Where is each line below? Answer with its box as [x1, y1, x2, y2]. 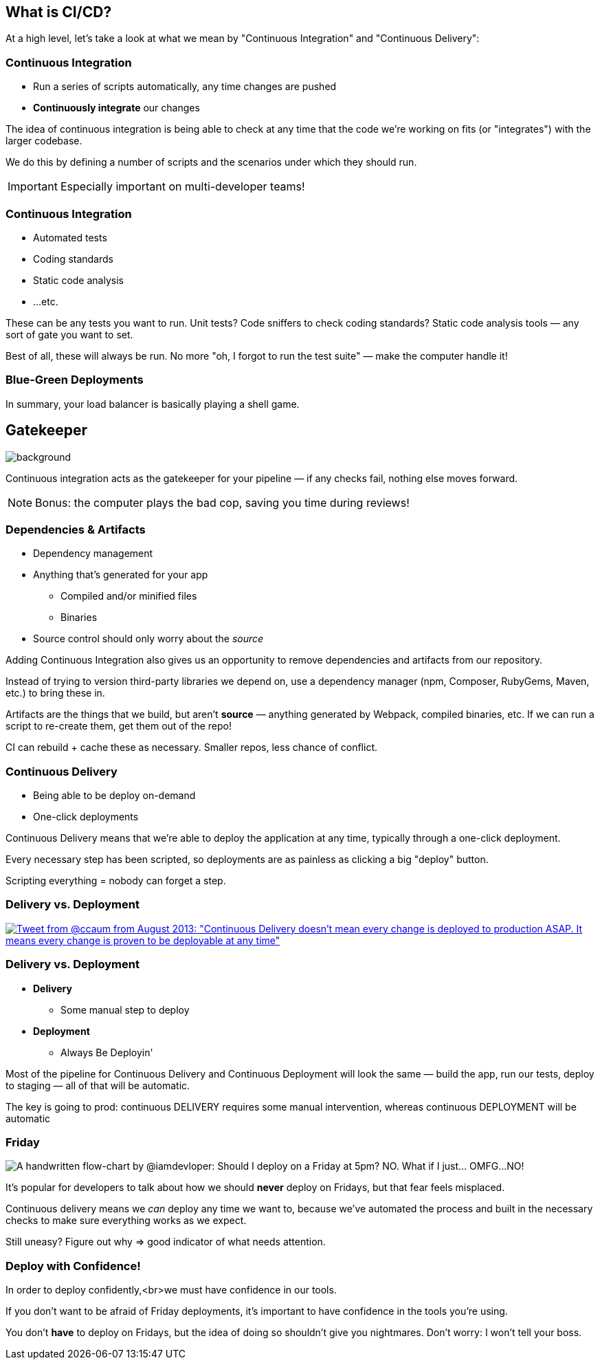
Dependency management [33, 547, 153, 560]
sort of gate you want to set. [5, 328, 133, 340]
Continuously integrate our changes [33, 102, 200, 114]
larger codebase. [5, 135, 82, 147]
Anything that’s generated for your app [33, 569, 208, 581]
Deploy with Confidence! [5, 1258, 141, 1273]
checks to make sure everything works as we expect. [5, 1214, 247, 1227]
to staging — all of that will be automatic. [5, 1079, 190, 1091]
